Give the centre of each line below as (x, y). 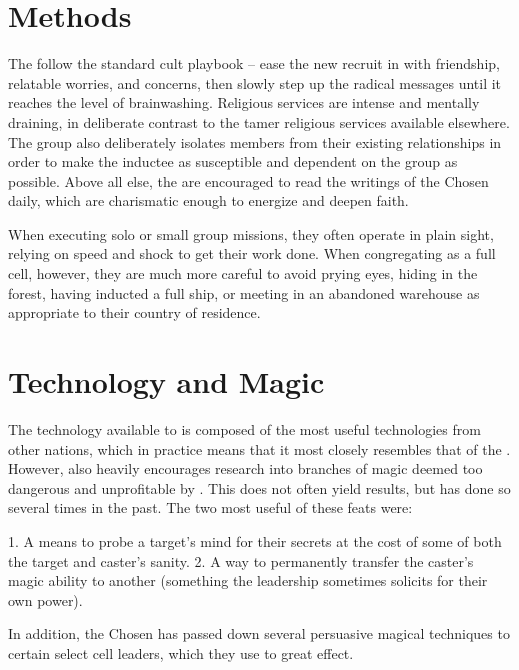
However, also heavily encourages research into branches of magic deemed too (245, 468)
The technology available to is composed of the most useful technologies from (244, 428)
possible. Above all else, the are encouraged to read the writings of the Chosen (248, 180)
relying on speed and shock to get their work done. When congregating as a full (252, 253)
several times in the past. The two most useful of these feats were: (210, 507)
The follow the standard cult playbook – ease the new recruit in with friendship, (254, 63)
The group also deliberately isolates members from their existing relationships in (255, 141)
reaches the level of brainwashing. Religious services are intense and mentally (244, 102)
